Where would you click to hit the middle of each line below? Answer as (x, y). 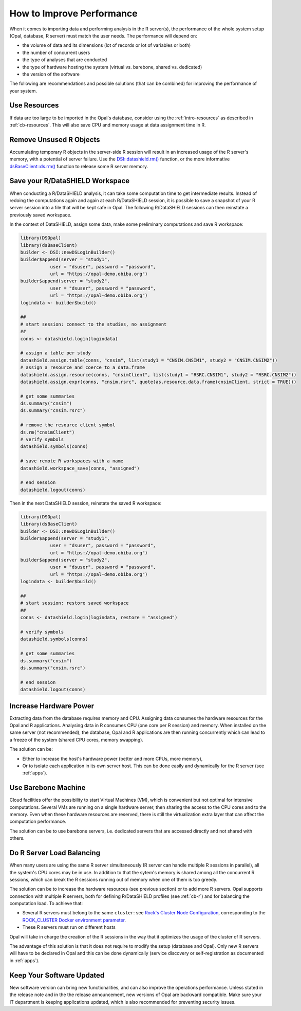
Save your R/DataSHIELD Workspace (70, 181)
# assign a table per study (55, 353)
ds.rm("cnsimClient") (48, 432)
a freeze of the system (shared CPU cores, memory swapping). (77, 739)
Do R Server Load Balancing (55, 853)
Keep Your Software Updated (57, 975)
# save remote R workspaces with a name (72, 461)
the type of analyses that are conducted (65, 60)
